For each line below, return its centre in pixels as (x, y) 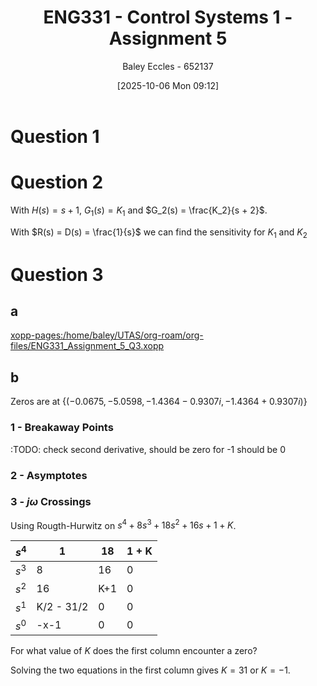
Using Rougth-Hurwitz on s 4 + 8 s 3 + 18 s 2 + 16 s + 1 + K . (123, 524)
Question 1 (55, 136)
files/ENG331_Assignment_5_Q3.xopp (87, 346)
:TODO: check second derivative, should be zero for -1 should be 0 (148, 449)
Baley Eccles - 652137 (168, 66)
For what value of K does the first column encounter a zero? (134, 651)
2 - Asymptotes (49, 475)
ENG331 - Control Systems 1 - (168, 17)
